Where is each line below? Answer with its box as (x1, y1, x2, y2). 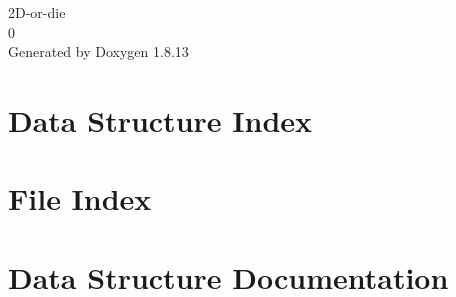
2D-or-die (8, 2, 66, 22)
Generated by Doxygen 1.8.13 (8, 41, 189, 62)
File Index (8, 178, 152, 219)
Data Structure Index (8, 99, 313, 140)
